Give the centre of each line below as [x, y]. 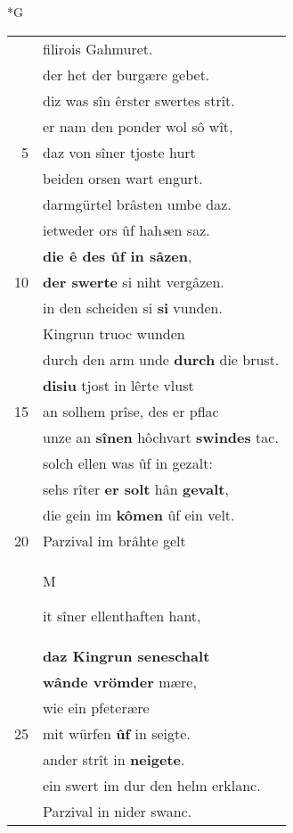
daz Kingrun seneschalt [126, 655]
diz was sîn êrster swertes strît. [139, 100]
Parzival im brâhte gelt [114, 540]
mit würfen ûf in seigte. [117, 733]
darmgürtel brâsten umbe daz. [137, 204]
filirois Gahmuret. [98, 48]
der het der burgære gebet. [126, 74]
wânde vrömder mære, [120, 681]
